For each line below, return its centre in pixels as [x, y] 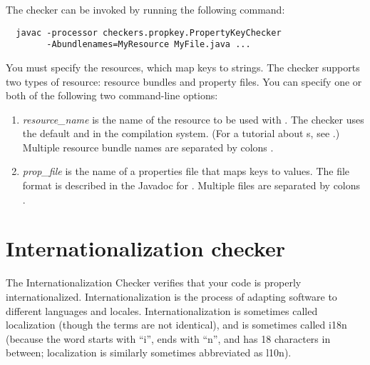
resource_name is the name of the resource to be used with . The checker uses [193, 119]
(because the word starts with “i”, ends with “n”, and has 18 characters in [168, 338]
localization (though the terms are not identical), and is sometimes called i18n [176, 325]
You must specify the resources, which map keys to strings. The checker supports [183, 67]
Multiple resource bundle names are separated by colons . [148, 147]
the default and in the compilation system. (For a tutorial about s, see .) [181, 133]
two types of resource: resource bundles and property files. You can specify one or [184, 81]
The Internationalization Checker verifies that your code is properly [154, 282]
